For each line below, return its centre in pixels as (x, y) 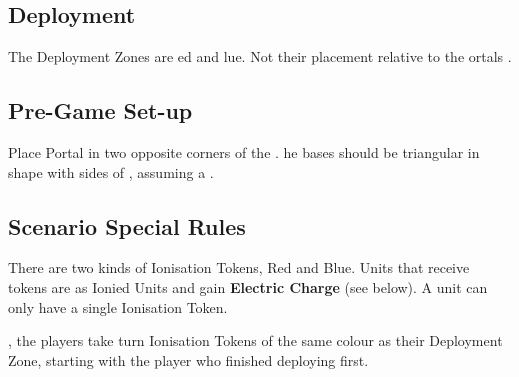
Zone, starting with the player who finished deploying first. (188, 359)
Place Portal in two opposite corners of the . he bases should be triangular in (244, 152)
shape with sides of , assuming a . (111, 171)
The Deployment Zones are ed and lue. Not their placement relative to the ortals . (260, 56)
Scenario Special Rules (127, 225)
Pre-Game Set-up (100, 110)
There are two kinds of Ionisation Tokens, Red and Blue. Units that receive (239, 267)
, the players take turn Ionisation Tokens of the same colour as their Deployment (255, 340)
